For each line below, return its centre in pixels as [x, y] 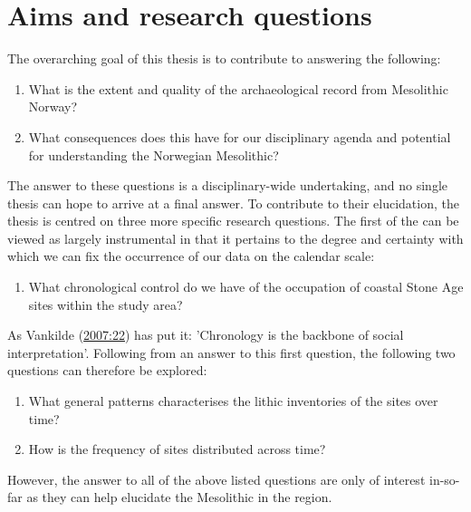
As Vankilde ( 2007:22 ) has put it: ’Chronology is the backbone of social [206, 335]
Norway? [53, 106]
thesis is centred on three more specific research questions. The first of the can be [233, 221]
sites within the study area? [106, 304]
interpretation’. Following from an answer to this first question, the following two [231, 352]
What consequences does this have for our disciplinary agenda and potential [240, 136]
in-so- [444, 479]
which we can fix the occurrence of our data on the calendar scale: [191, 256]
